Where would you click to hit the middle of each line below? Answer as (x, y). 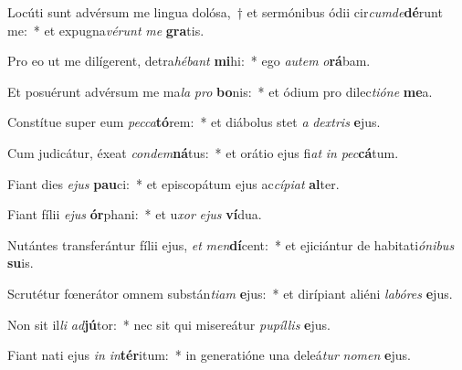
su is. (21, 263)
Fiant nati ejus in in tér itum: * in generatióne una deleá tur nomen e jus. (209, 355)
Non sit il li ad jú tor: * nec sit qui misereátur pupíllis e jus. (169, 324)
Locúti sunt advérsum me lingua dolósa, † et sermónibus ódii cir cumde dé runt (225, 12)
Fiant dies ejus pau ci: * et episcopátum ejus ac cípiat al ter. (173, 183)
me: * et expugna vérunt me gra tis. (106, 30)
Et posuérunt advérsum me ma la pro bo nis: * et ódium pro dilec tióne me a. (220, 91)
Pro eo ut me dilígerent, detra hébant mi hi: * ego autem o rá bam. (189, 61)
